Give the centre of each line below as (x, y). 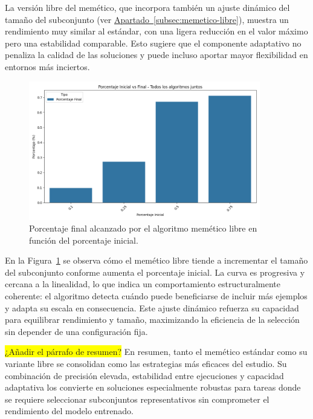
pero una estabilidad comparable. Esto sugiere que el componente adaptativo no (153, 43)
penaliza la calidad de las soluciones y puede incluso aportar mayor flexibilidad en (156, 55)
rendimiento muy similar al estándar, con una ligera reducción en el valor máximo (156, 31)
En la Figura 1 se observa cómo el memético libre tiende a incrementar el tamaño (156, 260)
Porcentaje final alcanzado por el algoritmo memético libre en (143, 228)
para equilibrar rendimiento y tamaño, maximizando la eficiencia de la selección (152, 320)
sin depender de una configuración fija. (76, 331)
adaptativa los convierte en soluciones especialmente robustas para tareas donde (153, 387)
